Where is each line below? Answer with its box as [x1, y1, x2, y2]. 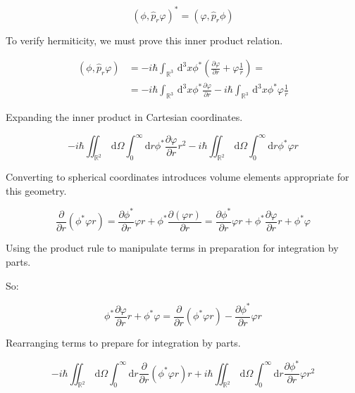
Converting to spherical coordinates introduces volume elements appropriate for [6, 169, 349, 184]
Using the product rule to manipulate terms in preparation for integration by [6, 240, 339, 255]
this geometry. [6, 183, 67, 198]
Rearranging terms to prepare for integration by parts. [6, 335, 241, 350]
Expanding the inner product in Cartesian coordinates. [6, 110, 243, 124]
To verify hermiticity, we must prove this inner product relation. [6, 32, 283, 47]
